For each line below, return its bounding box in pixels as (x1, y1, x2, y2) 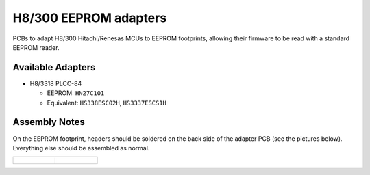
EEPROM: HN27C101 (47, 89, 105, 97)
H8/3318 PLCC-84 (29, 79, 82, 87)
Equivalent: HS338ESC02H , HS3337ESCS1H (47, 98, 167, 107)
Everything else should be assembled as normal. (12, 144, 150, 152)
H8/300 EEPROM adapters (12, 10, 167, 25)
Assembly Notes (12, 116, 86, 128)
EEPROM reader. (12, 43, 60, 51)
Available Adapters (12, 62, 96, 73)
